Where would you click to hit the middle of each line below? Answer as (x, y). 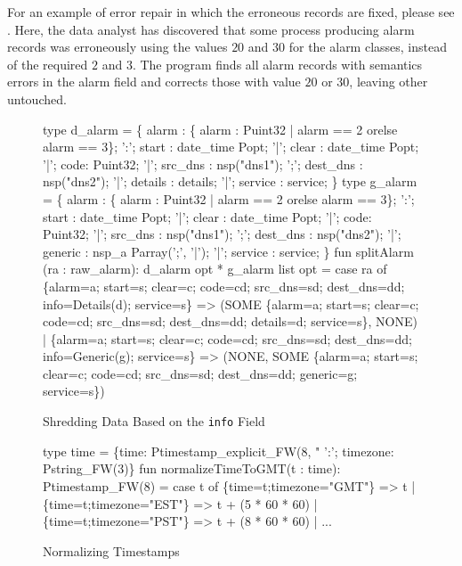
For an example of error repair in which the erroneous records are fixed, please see (231, 12)
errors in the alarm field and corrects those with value (154, 82)
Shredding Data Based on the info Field (154, 421)
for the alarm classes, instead (368, 47)
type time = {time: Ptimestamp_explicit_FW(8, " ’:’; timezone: (219, 451)
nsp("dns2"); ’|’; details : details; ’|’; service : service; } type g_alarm (230, 181)
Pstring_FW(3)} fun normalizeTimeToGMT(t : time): (192, 468)
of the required (48, 64)
